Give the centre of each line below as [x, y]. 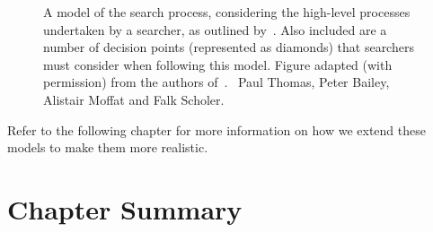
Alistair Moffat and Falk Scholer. [134, 99]
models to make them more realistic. [108, 147]
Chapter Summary [125, 208]
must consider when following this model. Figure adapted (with [218, 64]
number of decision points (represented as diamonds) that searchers [229, 47]
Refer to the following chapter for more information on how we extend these [216, 129]
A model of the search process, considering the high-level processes [227, 12]
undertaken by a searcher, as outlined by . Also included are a [215, 29]
